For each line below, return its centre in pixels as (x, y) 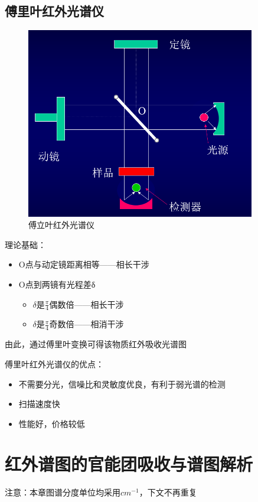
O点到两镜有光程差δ (57, 284)
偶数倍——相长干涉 (86, 304)
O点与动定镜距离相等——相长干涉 (84, 264)
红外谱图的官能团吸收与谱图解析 (129, 464)
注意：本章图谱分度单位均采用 (63, 492)
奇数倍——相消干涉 (86, 324)
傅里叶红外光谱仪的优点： (54, 364)
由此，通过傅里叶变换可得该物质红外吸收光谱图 (96, 344)
